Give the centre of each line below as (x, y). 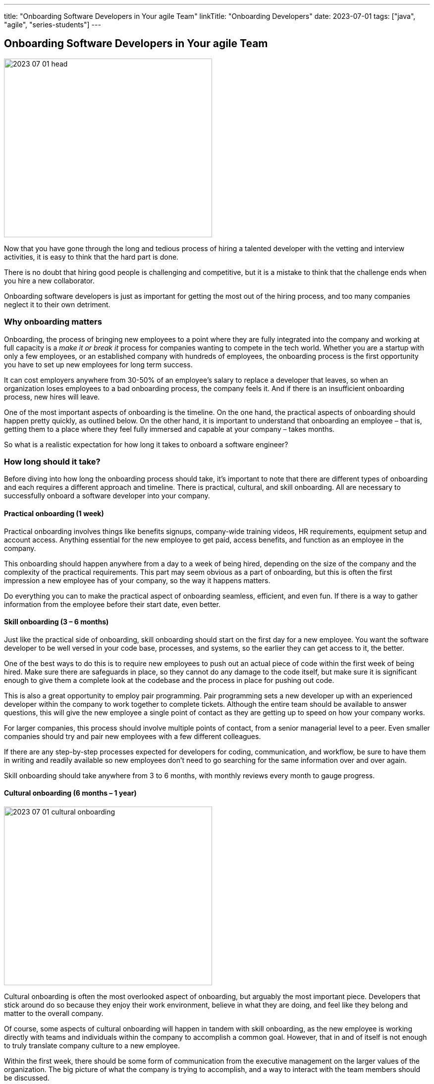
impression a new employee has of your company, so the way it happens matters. (137, 580)
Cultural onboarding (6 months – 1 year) (70, 793)
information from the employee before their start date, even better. (112, 604)
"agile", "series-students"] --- (53, 25)
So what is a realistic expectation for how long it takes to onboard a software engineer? (146, 444)
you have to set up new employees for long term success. (98, 364)
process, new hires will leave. (52, 397)
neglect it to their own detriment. (57, 304)
